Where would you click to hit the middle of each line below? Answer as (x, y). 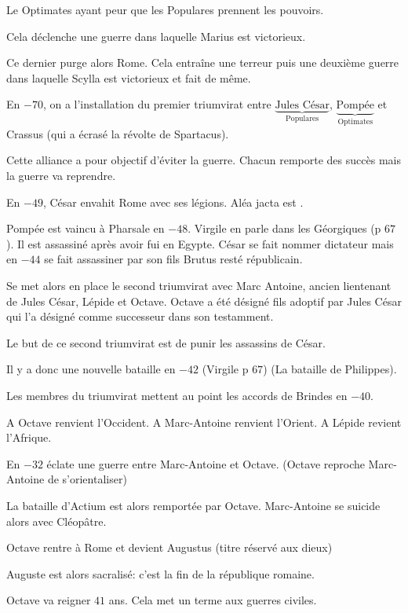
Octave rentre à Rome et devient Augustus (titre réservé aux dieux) (169, 547)
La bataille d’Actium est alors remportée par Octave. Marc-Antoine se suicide (193, 505)
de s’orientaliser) (87, 479)
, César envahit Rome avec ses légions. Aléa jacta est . (173, 202)
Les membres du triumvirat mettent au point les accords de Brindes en (177, 395)
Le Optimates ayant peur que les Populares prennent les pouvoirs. (165, 9)
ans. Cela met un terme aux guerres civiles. (213, 600)
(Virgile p (225, 369)
